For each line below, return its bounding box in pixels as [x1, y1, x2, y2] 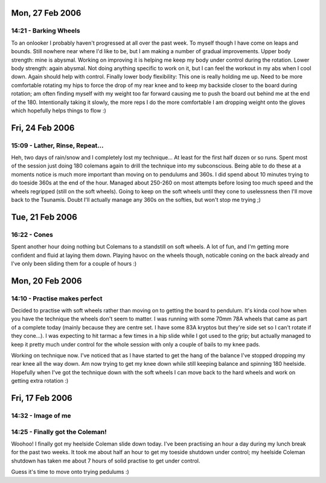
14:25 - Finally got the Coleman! [11, 427, 107, 436]
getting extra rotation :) [11, 377, 69, 384]
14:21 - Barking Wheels [11, 27, 81, 35]
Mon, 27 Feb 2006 [11, 8, 81, 18]
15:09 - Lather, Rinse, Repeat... [11, 141, 104, 149]
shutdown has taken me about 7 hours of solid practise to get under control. [11, 457, 200, 464]
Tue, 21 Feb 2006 [11, 212, 78, 222]
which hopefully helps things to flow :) [11, 106, 107, 114]
